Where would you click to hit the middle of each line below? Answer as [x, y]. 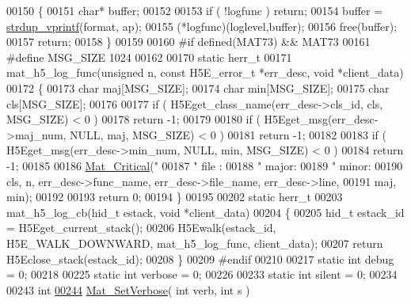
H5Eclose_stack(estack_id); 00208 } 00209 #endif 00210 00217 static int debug [200, 258]
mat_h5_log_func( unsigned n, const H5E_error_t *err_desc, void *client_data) [205, 72]
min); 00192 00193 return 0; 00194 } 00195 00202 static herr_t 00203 [175, 197]
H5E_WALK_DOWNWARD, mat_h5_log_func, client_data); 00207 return [195, 243]
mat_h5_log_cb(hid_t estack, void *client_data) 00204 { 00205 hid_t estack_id [205, 212]
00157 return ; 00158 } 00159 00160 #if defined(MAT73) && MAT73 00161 [188, 42]
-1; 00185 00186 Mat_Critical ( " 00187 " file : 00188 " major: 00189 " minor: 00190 [205, 165]
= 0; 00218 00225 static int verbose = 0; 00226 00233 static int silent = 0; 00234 [202, 274]
